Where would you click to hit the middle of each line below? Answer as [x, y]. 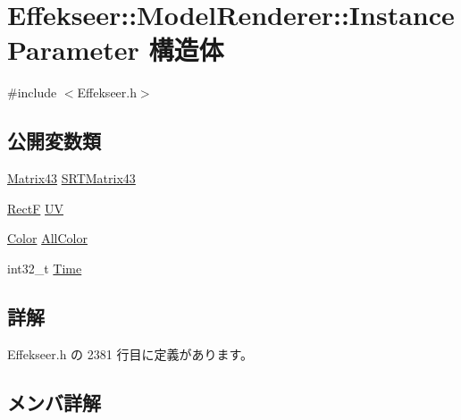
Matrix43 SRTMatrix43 [71, 178]
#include [32, 92]
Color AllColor [47, 238]
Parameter [73, 50]
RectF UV [35, 208]
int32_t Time [45, 268]
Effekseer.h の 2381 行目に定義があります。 [130, 353]
